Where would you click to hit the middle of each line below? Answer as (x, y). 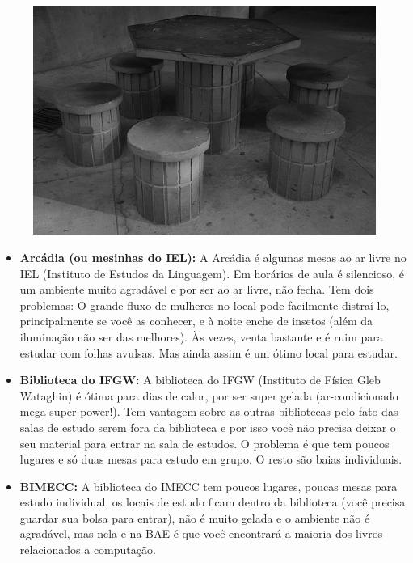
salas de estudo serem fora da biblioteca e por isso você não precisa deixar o (208, 427)
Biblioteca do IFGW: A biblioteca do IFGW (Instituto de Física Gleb (200, 380)
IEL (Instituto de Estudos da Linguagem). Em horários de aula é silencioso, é (212, 273)
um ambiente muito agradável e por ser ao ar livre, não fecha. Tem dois (197, 289)
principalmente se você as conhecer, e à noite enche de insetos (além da (196, 321)
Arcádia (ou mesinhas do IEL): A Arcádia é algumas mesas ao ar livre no (213, 257)
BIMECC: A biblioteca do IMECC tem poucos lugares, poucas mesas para (209, 486)
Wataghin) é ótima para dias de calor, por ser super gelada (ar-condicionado (209, 395)
